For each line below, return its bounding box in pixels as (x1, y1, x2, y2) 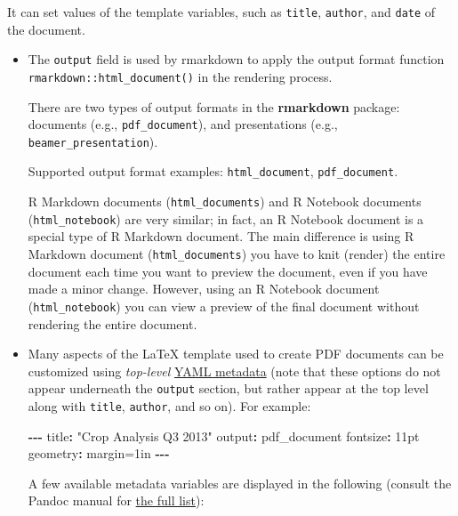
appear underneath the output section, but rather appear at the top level (28, 379, 429, 398)
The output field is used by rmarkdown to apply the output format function (28, 50, 445, 69)
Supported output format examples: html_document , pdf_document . (28, 162, 398, 181)
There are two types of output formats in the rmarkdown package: (28, 97, 400, 116)
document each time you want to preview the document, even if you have (28, 262, 428, 280)
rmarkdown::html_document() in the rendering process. (28, 67, 333, 85)
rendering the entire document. (28, 314, 197, 333)
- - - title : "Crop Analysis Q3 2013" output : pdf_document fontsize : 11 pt (28, 426, 420, 445)
